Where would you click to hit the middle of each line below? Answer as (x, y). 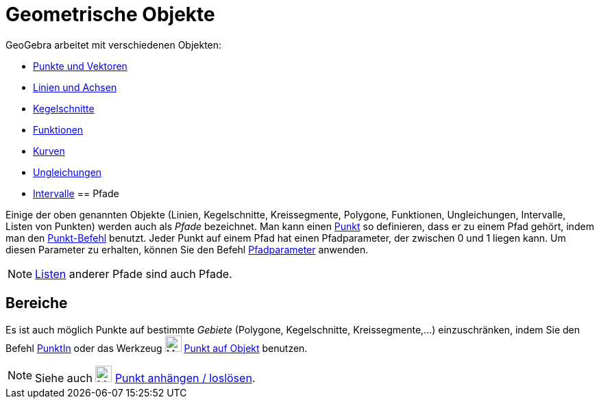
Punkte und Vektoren (80, 66)
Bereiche (37, 303)
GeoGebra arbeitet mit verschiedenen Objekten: (114, 45)
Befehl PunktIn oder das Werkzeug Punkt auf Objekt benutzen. (157, 348)
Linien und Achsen (75, 87)
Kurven (49, 151)
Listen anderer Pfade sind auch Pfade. (134, 274)
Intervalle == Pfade (76, 193)
